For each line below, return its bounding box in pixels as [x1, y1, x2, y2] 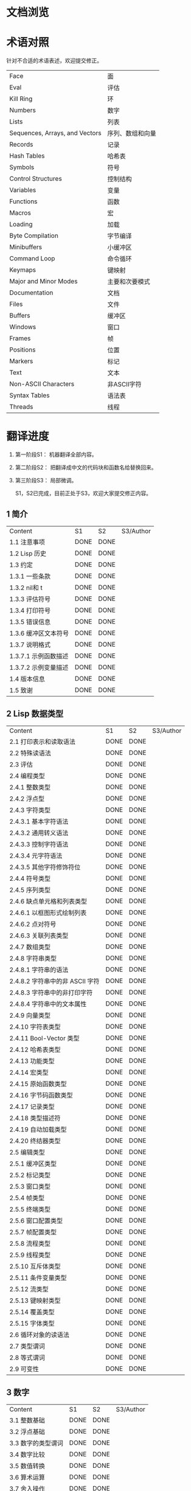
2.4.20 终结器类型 [9, 1136, 61, 1145]
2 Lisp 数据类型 [6, 709, 64, 719]
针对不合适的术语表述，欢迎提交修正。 [6, 57, 102, 64]
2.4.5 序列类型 [9, 886, 51, 894]
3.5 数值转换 [9, 1461, 46, 1470]
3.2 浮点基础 [9, 1427, 46, 1436]
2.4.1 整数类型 [9, 783, 51, 791]
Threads [9, 403, 33, 411]
